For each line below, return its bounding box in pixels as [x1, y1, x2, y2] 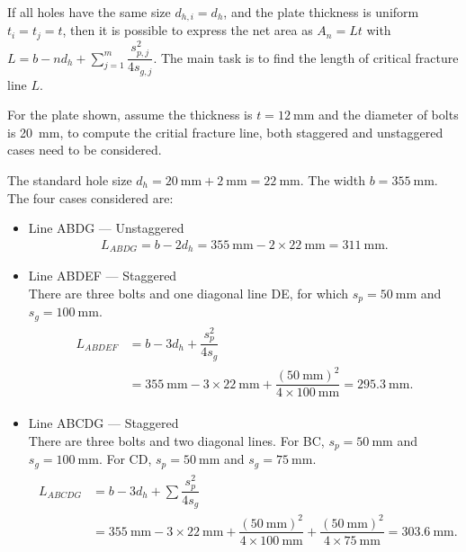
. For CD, [98, 450, 152, 468]
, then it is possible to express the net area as [62, 21, 313, 40]
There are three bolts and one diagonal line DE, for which [28, 283, 349, 302]
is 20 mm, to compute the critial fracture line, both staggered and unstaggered [7, 122, 444, 141]
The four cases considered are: [7, 188, 174, 207]
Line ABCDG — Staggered [28, 414, 179, 432]
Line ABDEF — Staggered [28, 266, 177, 285]
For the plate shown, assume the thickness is [7, 105, 253, 124]
